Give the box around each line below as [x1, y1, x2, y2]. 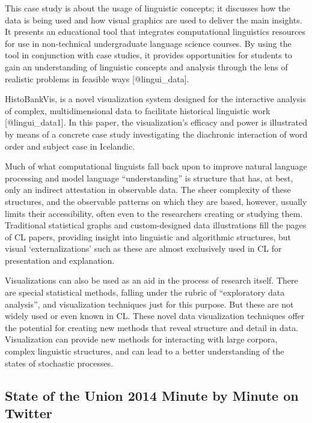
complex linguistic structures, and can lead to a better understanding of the [5, 345, 284, 358]
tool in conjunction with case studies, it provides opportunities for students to [5, 49, 292, 61]
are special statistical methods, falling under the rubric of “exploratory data [5, 286, 285, 299]
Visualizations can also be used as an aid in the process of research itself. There [5, 274, 298, 287]
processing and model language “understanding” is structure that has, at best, [5, 171, 293, 184]
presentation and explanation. [5, 254, 115, 266]
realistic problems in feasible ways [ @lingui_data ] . [5, 72, 189, 85]
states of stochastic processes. [5, 356, 114, 369]
